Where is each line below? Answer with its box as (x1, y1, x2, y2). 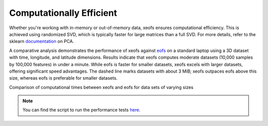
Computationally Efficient (9, 7, 118, 18)
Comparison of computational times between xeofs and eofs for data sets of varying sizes (9, 84, 194, 90)
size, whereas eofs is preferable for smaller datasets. (9, 75, 118, 81)
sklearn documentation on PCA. (9, 39, 74, 44)
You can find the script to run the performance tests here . (22, 107, 141, 113)
